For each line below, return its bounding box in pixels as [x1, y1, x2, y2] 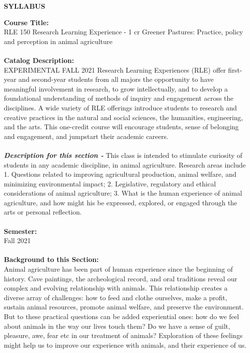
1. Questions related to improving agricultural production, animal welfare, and [4, 169, 236, 179]
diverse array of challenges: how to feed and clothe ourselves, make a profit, [4, 292, 227, 302]
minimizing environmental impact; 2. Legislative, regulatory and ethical [4, 178, 216, 188]
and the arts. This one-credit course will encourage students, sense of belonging [4, 122, 239, 132]
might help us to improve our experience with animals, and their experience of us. [4, 339, 247, 350]
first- [228, 64, 242, 75]
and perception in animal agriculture [4, 36, 113, 46]
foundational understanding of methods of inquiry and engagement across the [4, 93, 234, 103]
